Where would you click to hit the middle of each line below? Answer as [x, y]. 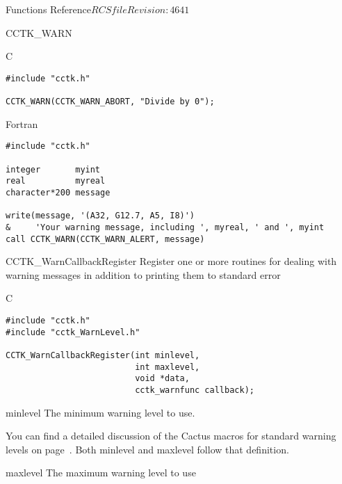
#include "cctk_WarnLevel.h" [73, 332]
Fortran [22, 123]
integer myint [53, 169]
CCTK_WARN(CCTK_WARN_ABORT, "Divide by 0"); [110, 102]
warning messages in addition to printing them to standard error [143, 274]
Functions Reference [49, 9]
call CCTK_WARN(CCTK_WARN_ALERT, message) [105, 239]
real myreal [56, 181]
